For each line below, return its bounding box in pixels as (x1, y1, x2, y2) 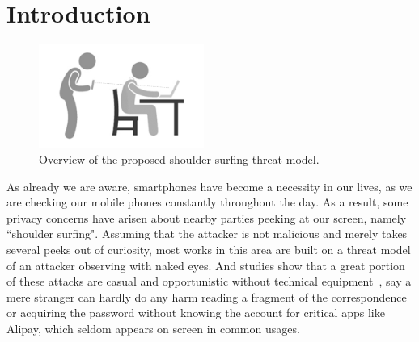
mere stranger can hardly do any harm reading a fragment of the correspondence (6, 288, 407, 305)
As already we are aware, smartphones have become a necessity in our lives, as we (6, 177, 413, 194)
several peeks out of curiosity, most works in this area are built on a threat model (6, 241, 411, 257)
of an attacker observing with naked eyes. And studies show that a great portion (6, 256, 405, 273)
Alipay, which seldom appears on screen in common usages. (6, 319, 300, 336)
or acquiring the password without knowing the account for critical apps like (6, 304, 385, 321)
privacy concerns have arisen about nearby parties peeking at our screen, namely (6, 209, 407, 226)
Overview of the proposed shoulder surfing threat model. (39, 151, 320, 168)
